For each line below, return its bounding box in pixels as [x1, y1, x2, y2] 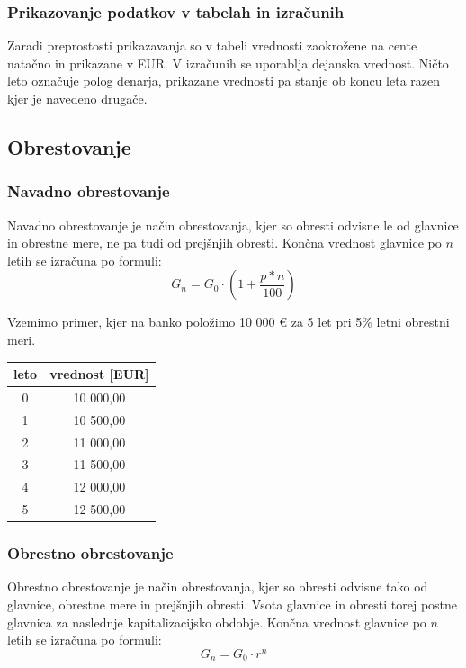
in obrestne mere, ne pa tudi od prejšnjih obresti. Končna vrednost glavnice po [7, 233, 442, 252]
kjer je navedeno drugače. [7, 89, 148, 107]
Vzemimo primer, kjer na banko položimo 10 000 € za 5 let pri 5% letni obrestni [7, 312, 450, 331]
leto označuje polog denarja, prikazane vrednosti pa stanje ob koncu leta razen [7, 71, 440, 90]
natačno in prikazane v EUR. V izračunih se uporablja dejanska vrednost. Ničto [7, 53, 449, 72]
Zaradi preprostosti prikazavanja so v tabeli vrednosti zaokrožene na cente [7, 36, 417, 55]
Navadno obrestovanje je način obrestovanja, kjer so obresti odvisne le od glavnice [7, 215, 459, 234]
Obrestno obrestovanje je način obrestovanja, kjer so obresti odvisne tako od [7, 577, 428, 596]
